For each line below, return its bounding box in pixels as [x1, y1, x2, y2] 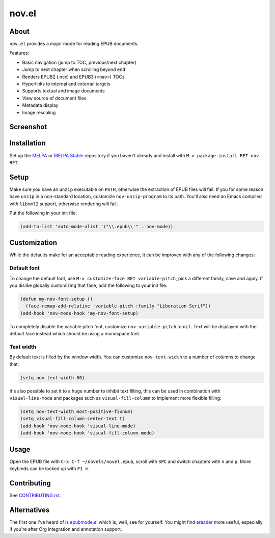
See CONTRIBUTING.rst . [9, 492, 61, 498]
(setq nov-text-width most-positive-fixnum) [20, 409, 133, 414]
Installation [9, 139, 46, 148]
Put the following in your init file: [9, 210, 77, 216]
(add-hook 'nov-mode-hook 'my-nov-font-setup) [20, 310, 139, 316]
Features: [9, 50, 30, 56]
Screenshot [9, 123, 47, 131]
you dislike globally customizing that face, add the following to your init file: [9, 282, 168, 288]
